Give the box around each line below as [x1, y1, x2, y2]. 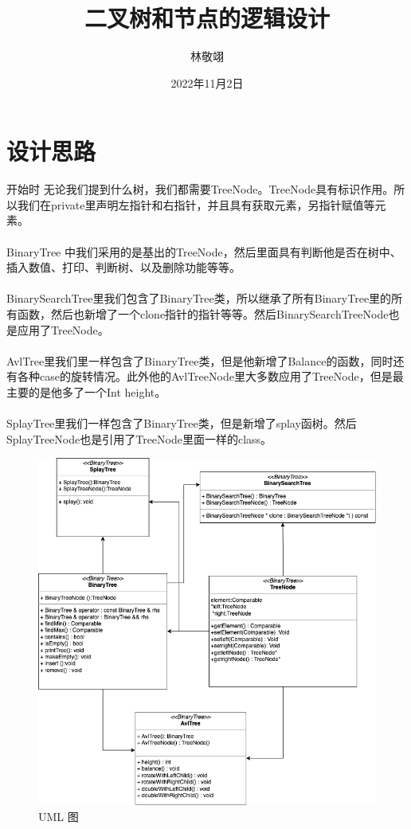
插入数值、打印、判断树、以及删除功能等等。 [6, 259, 241, 276]
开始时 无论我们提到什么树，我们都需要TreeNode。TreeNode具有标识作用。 [6, 181, 394, 197]
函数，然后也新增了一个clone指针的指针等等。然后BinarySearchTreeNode [17, 306, 389, 322]
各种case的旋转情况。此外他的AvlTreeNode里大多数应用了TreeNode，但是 [17, 368, 393, 385]
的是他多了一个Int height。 [28, 383, 166, 400]
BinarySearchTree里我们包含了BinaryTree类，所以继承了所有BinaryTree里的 [6, 290, 392, 307]
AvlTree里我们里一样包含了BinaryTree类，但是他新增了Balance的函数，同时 [6, 352, 393, 369]
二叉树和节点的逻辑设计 [84, 2, 330, 34]
